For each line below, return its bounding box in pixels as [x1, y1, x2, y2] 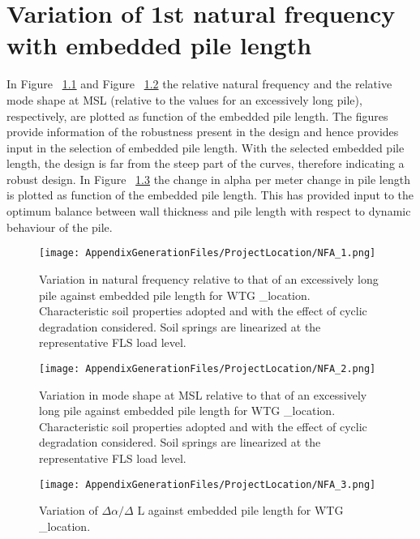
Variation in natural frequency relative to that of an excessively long [39, 270, 379, 287]
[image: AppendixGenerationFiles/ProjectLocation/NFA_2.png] [39, 362, 376, 374]
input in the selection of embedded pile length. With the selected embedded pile [6, 139, 405, 156]
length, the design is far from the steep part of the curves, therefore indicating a [6, 155, 405, 172]
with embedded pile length [6, 28, 312, 62]
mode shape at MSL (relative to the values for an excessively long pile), [6, 91, 362, 108]
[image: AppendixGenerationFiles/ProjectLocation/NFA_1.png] [39, 247, 376, 259]
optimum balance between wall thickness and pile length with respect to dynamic [6, 203, 411, 220]
